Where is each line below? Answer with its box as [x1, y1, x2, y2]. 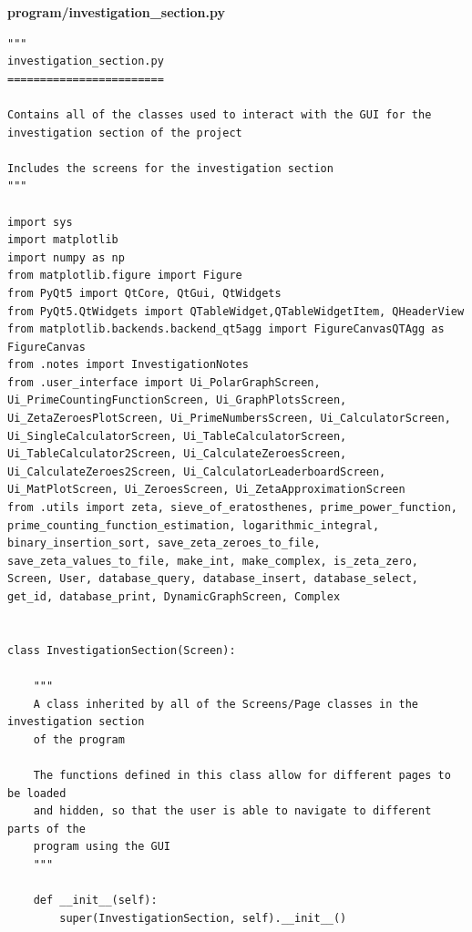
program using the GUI [33, 840, 170, 854]
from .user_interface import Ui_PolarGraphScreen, [7, 375, 321, 389]
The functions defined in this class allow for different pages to [33, 768, 451, 782]
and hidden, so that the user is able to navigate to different [33, 804, 432, 818]
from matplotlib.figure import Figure [7, 269, 242, 282]
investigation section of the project [7, 126, 242, 139]
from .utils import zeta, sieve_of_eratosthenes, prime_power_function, [7, 501, 457, 515]
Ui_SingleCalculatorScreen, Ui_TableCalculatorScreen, [7, 429, 347, 443]
